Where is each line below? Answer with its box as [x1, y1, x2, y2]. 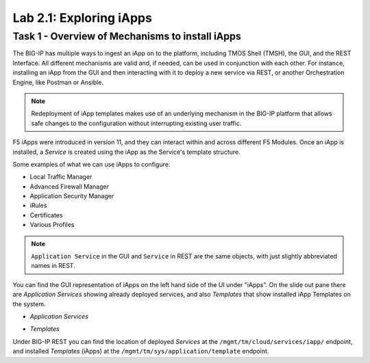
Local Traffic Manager [29, 173, 92, 181]
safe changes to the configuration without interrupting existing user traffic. [31, 119, 242, 127]
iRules [29, 202, 47, 210]
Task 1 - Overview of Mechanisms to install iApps [12, 30, 241, 42]
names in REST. [31, 262, 75, 270]
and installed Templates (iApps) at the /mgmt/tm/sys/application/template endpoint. [12, 347, 269, 355]
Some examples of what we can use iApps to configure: [12, 160, 171, 168]
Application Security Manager [29, 192, 114, 200]
